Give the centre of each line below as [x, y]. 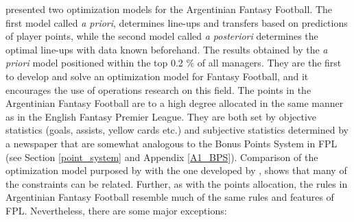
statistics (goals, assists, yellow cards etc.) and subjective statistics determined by [177, 130]
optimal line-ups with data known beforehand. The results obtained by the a [167, 49]
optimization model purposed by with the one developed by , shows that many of [176, 170]
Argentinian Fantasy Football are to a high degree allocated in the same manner [175, 103]
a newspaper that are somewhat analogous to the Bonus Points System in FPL [172, 143]
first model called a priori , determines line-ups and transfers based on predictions [177, 22]
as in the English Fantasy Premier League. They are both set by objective [161, 116]
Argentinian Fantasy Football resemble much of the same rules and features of [170, 197]
